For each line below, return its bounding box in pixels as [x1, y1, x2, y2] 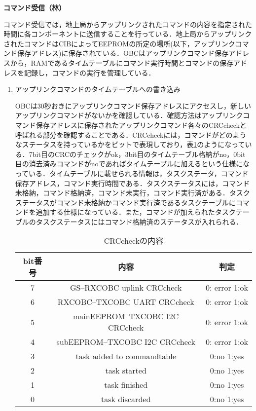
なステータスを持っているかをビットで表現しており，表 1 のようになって [15, 139, 245, 149]
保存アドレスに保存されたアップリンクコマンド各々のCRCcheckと [36, 119, 247, 130]
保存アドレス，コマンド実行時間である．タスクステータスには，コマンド [15, 178, 250, 188]
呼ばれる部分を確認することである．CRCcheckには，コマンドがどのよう [15, 129, 247, 140]
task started [105, 365, 146, 376]
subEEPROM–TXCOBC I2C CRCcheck [56, 336, 195, 348]
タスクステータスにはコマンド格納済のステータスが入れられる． [36, 216, 243, 226]
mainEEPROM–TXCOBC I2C [73, 310, 179, 322]
